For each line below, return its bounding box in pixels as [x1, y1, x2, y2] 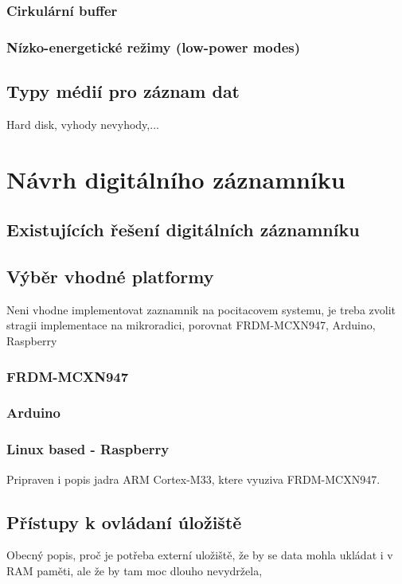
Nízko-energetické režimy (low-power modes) [6, 37, 301, 56]
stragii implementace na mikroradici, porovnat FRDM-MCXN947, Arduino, [6, 317, 376, 333]
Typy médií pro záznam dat [6, 79, 240, 103]
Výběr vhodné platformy [6, 264, 214, 289]
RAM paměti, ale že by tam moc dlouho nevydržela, [6, 562, 263, 578]
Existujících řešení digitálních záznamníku [6, 217, 360, 242]
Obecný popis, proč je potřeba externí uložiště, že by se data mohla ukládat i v [6, 547, 393, 563]
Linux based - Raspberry [6, 439, 170, 459]
